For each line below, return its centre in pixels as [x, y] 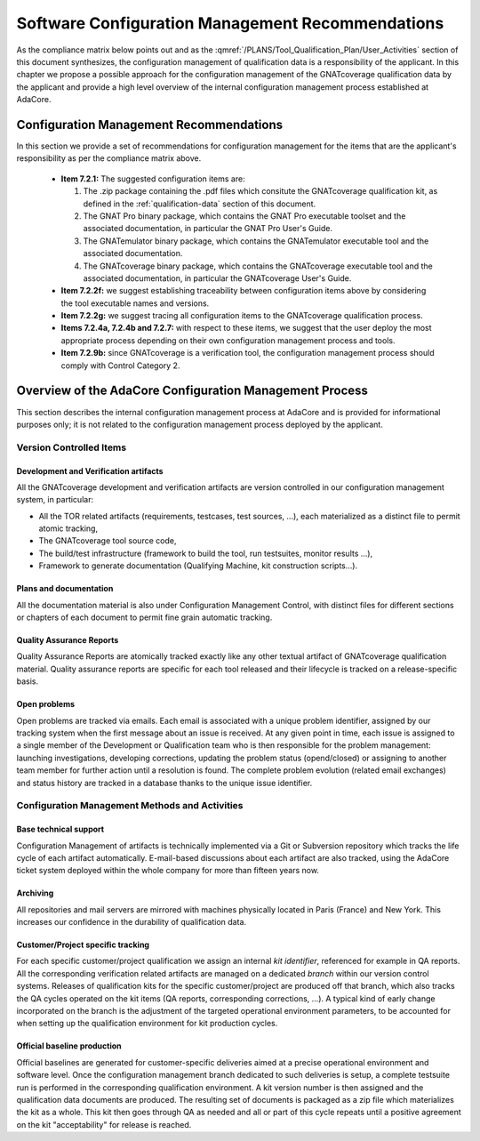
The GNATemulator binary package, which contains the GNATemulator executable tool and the [256, 241]
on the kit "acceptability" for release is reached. [104, 1124]
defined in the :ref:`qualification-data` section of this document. [200, 204]
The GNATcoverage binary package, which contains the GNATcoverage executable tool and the [258, 266]
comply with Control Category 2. [120, 366]
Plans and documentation [65, 589]
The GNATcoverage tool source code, [108, 541]
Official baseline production [69, 1046]
